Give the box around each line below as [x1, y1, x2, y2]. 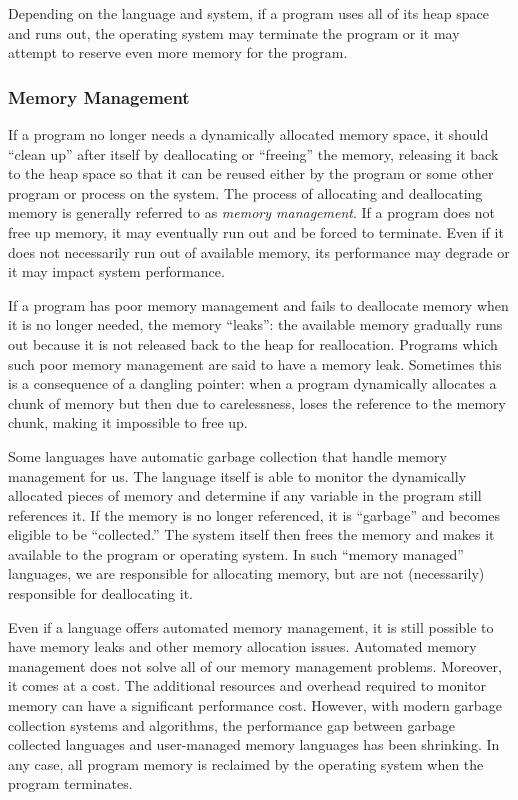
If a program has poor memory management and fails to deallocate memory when [8, 294, 509, 315]
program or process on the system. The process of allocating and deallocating [8, 182, 483, 203]
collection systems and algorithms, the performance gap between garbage [8, 714, 455, 735]
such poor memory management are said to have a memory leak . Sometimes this [8, 353, 502, 374]
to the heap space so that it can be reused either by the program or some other [8, 163, 494, 184]
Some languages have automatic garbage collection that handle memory [8, 445, 447, 466]
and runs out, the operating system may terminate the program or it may [8, 22, 460, 43]
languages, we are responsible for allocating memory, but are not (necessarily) [8, 563, 485, 584]
